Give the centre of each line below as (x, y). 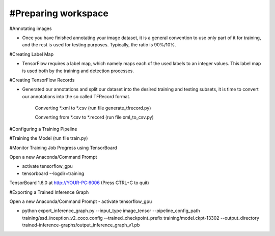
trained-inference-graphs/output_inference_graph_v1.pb (81, 225)
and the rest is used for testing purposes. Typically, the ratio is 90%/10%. (99, 45)
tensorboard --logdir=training (53, 173)
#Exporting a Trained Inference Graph (49, 192)
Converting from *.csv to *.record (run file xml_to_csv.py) (94, 117)
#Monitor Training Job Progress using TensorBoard (63, 147)
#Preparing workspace (59, 13)
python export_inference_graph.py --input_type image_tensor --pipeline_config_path (111, 211)
